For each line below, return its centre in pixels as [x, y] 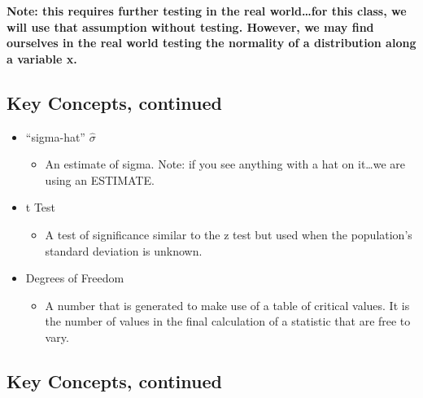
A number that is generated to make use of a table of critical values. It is [227, 305]
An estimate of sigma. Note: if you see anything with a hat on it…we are [225, 164]
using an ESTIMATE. [100, 179]
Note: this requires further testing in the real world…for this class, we [207, 11]
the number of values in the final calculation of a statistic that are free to [228, 321]
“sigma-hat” [55, 136]
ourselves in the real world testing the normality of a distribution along [211, 43]
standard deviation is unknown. [124, 250]
